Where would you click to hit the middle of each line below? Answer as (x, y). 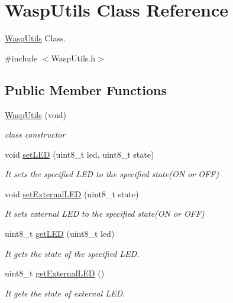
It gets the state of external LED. (65, 293)
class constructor (35, 134)
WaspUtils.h (73, 58)
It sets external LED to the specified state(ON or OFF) (105, 214)
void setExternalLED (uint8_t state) (72, 193)
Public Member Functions (86, 89)
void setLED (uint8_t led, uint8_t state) (80, 154)
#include (21, 58)
